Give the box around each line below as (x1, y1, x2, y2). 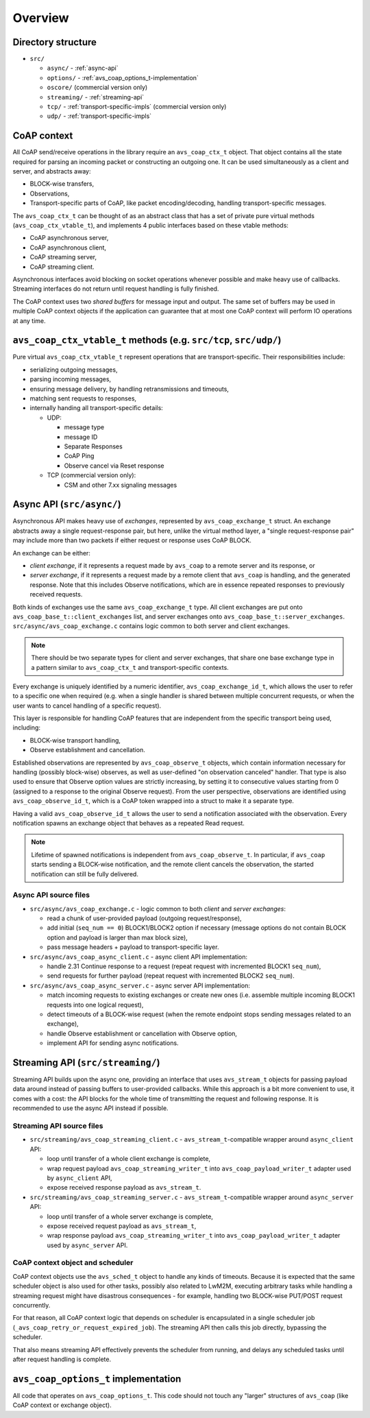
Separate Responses (64, 442, 123, 450)
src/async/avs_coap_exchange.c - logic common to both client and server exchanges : (29, 904, 286, 913)
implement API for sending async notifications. (47, 1039, 179, 1047)
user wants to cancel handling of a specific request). (12, 701, 162, 710)
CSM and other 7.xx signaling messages (64, 481, 177, 489)
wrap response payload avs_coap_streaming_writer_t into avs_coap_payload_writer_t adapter (47, 1231, 341, 1240)
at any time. (12, 316, 46, 325)
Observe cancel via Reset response (64, 461, 164, 470)
